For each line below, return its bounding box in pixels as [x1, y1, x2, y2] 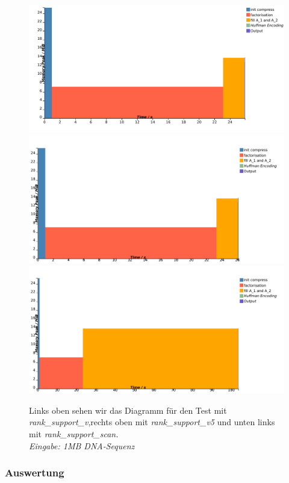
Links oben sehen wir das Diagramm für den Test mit [29, 404, 227, 416]
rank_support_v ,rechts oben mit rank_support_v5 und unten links [29, 416, 275, 428]
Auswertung [5, 465, 64, 480]
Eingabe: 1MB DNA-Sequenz [29, 439, 135, 452]
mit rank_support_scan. [29, 427, 119, 440]
